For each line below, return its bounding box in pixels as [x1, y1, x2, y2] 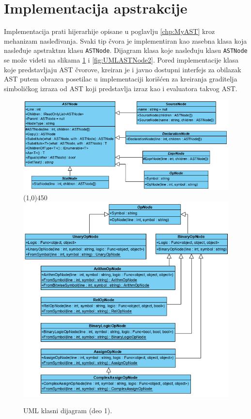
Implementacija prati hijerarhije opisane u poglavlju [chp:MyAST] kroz [4, 26, 215, 36]
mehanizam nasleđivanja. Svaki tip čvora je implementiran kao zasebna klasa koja [4, 35, 247, 46]
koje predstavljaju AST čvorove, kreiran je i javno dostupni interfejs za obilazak [4, 64, 241, 74]
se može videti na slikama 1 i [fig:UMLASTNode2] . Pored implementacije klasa [4, 54, 239, 64]
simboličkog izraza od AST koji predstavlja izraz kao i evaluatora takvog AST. [4, 83, 237, 93]
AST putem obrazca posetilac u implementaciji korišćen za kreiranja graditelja [4, 74, 237, 84]
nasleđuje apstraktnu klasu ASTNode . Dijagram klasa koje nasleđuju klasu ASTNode [4, 45, 248, 55]
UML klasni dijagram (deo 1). [23, 405, 112, 415]
